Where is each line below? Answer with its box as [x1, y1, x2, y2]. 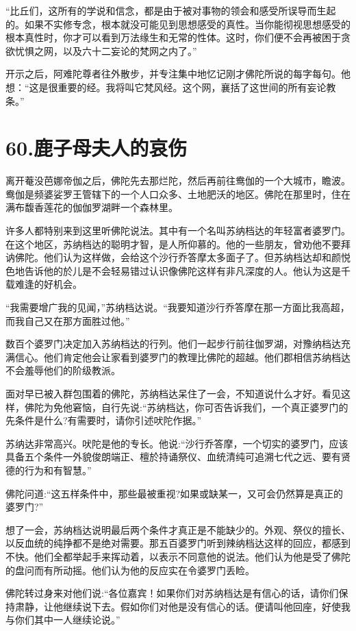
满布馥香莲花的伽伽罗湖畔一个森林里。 [5, 200, 178, 214]
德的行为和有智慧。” [5, 462, 92, 477]
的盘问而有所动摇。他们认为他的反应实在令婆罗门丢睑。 [5, 562, 255, 577]
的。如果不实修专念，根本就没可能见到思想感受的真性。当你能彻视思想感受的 [5, 16, 351, 31]
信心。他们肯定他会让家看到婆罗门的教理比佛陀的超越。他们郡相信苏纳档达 [14, 349, 351, 364]
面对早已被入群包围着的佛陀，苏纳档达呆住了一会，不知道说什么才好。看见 [5, 386, 341, 400]
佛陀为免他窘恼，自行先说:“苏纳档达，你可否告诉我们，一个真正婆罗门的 [24, 399, 348, 414]
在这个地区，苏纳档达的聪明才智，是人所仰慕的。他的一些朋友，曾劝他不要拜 [5, 236, 351, 251]
